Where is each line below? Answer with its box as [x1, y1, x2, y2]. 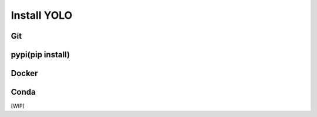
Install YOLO [11, 9, 73, 22]
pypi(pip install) [11, 50, 70, 60]
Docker [11, 68, 38, 78]
